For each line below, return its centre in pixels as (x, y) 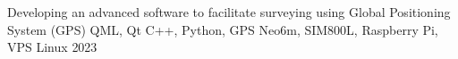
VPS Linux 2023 (52, 47)
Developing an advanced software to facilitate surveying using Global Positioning (229, 12)
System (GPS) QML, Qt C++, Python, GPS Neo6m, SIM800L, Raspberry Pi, (223, 29)
